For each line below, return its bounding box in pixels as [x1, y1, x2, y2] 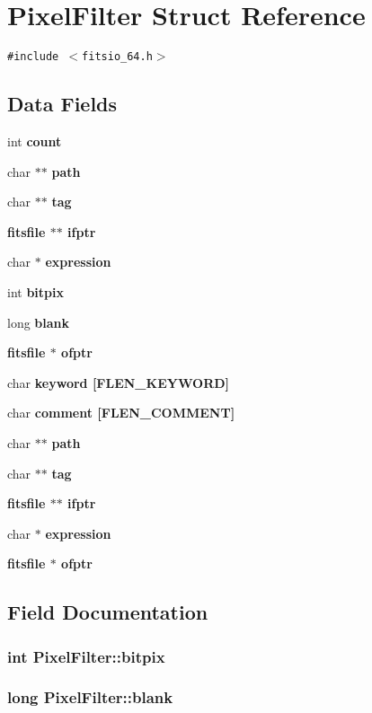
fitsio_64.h [82, 50, 153, 64]
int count [7, 131, 62, 150]
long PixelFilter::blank [7, 686, 173, 709]
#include [7, 50, 59, 64]
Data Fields [7, 90, 118, 118]
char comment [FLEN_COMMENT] [7, 403, 235, 422]
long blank [7, 312, 70, 331]
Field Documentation [7, 598, 208, 626]
